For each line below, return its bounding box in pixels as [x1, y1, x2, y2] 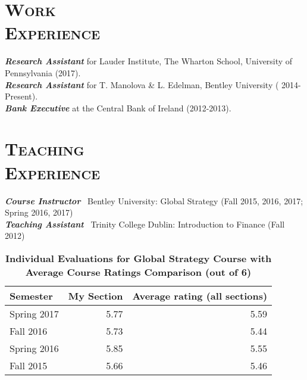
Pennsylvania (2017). [5, 66, 81, 79]
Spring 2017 [10, 306, 59, 320]
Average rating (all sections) [132, 288, 268, 303]
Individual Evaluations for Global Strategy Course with [5, 251, 272, 265]
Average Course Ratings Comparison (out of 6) [25, 264, 252, 279]
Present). [5, 90, 38, 102]
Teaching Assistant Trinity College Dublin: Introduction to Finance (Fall [5, 217, 285, 230]
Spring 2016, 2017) [5, 206, 73, 219]
